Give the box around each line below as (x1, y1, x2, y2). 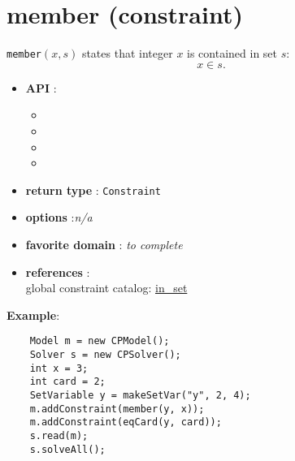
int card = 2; (29, 376, 106, 388)
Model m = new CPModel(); (29, 335, 170, 347)
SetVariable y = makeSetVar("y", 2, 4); (29, 390, 251, 401)
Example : (7, 306, 60, 323)
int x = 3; (29, 362, 89, 374)
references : (25, 263, 90, 280)
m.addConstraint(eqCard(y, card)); (29, 416, 222, 429)
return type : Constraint (25, 181, 161, 198)
